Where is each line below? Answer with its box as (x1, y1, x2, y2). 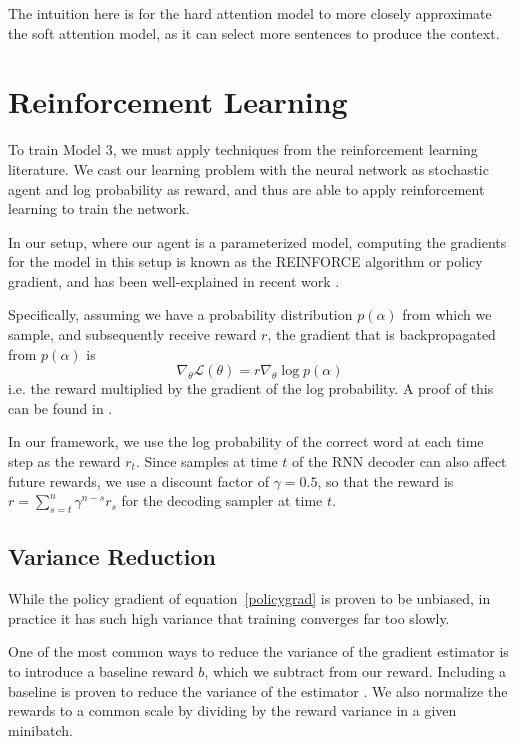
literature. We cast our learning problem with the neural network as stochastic (8, 158, 489, 179)
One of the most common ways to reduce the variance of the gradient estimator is (8, 641, 509, 662)
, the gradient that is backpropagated (267, 324, 496, 345)
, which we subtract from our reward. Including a (204, 661, 507, 681)
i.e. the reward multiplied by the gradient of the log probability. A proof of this (8, 378, 494, 399)
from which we (402, 304, 492, 325)
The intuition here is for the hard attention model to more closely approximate (8, 3, 492, 23)
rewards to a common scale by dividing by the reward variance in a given (8, 700, 457, 721)
